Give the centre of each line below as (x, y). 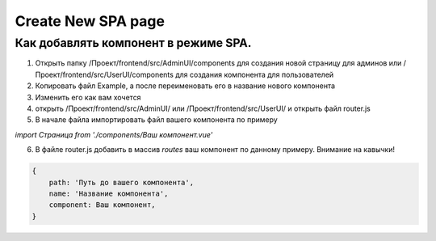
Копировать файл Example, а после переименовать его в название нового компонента (185, 86)
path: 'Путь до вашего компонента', (121, 182)
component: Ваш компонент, (103, 205)
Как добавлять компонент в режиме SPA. (133, 43)
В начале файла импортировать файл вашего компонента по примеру (156, 120)
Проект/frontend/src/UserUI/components (104, 74)
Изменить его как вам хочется (88, 97)
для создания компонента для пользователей (254, 74)
